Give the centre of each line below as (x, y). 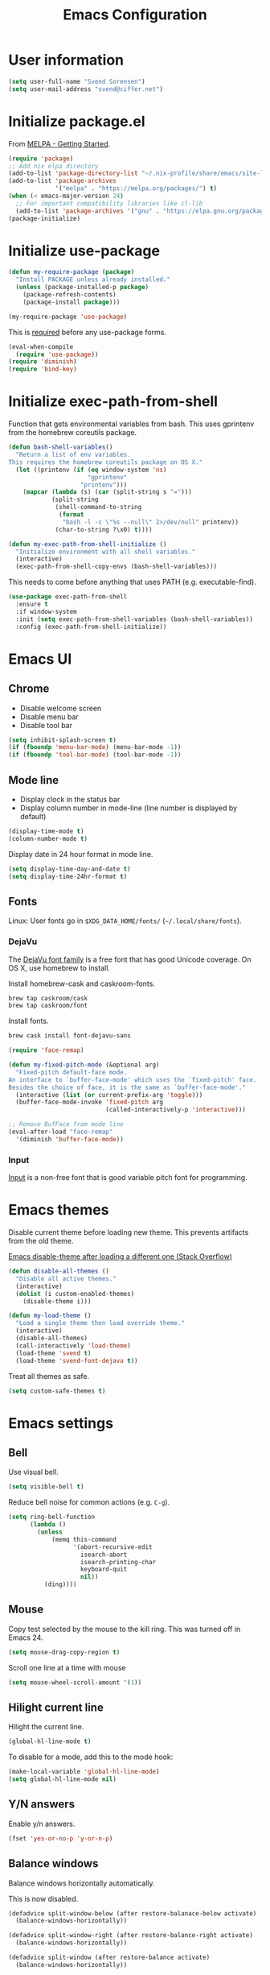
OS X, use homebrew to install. (59, 967)
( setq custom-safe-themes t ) (57, 1391)
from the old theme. (41, 1241)
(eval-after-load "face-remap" (61, 1132)
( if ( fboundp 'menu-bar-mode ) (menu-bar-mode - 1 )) (95, 747)
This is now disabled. (43, 1898)
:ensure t (32, 604)
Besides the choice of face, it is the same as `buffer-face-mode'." (127, 1087)
